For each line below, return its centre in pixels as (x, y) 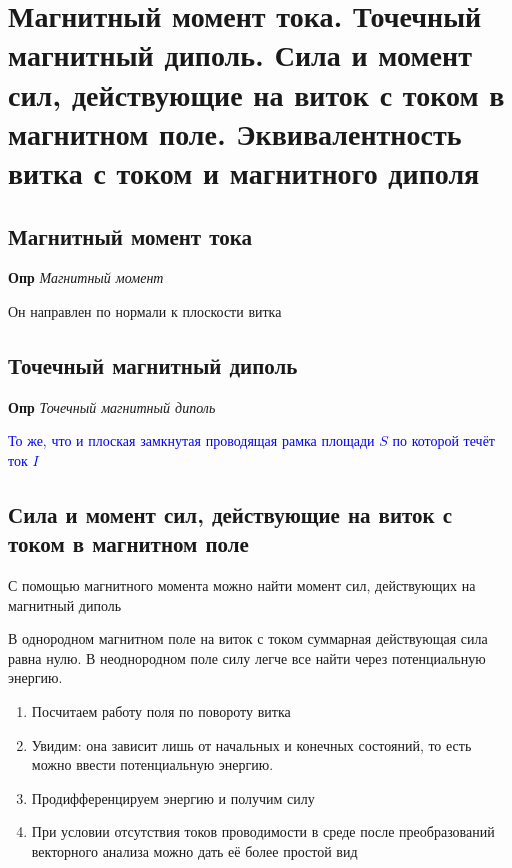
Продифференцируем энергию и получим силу (173, 797)
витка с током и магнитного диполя (244, 171)
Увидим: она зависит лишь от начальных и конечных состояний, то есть (251, 744)
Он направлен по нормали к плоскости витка (145, 310)
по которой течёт (443, 440)
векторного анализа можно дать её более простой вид (194, 851)
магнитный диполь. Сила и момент (240, 54)
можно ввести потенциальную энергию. (152, 764)
